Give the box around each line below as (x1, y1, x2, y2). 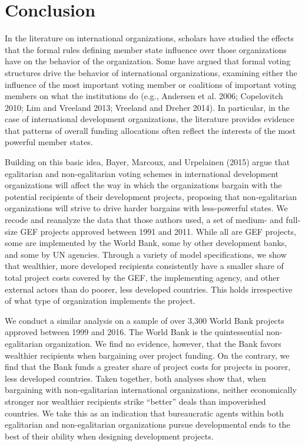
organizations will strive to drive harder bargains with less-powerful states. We (5, 202, 288, 214)
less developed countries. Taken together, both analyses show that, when (5, 372, 266, 384)
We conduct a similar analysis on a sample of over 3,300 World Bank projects (5, 314, 284, 326)
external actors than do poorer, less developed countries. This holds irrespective (5, 283, 293, 295)
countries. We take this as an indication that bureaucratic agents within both (5, 406, 284, 419)
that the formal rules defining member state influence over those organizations (5, 43, 287, 55)
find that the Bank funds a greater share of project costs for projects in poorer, (5, 360, 291, 373)
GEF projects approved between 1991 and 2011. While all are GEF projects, (20, 225, 296, 237)
